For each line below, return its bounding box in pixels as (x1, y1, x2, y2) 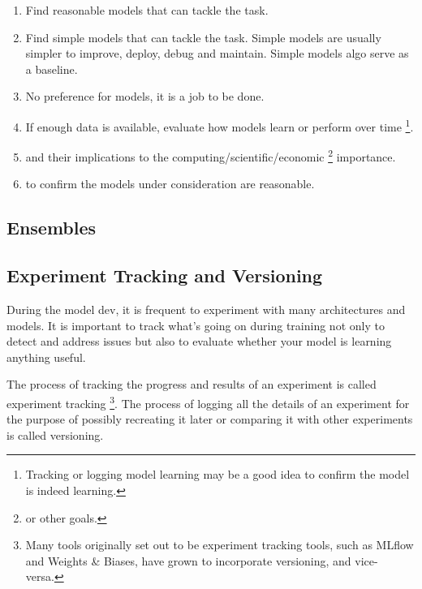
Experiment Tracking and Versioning (6, 263, 323, 288)
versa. (25, 568, 54, 585)
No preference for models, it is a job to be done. (25, 88, 265, 105)
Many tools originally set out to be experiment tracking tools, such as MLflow (25, 536, 414, 553)
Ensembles (6, 215, 97, 240)
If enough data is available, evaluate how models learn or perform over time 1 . (25, 115, 414, 135)
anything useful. (6, 348, 86, 365)
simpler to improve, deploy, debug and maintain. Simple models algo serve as (25, 45, 409, 62)
